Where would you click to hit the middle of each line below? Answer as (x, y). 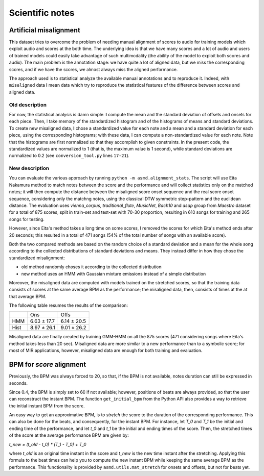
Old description (28, 104)
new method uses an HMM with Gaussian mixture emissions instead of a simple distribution (114, 274)
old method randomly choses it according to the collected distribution (91, 267)
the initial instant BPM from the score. (47, 406)
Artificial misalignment (45, 30)
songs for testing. (27, 219)
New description (29, 168)
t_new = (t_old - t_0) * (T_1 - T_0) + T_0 (48, 444)
